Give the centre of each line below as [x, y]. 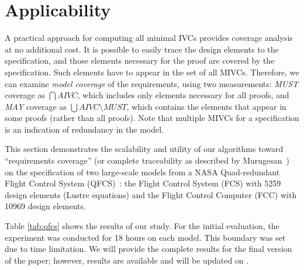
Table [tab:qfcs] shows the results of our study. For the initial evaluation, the [142, 226]
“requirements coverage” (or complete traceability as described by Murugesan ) [147, 160]
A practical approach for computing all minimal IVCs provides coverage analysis [149, 38]
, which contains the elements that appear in [206, 106]
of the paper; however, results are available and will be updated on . [127, 260]
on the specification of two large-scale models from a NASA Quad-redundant [142, 172]
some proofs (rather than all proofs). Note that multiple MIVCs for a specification [152, 118]
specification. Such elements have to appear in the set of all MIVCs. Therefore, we [152, 72]
